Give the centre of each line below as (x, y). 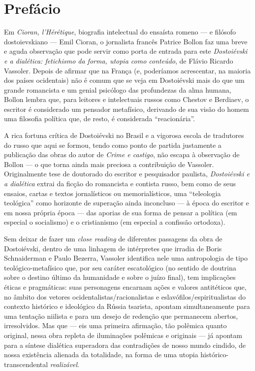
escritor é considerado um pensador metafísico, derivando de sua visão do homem (127, 109)
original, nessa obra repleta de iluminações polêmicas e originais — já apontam (123, 335)
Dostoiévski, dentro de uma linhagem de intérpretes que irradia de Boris (113, 248)
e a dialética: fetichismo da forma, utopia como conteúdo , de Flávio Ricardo (119, 60)
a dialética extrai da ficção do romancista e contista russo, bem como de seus (120, 184)
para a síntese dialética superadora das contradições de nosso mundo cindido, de (125, 345)
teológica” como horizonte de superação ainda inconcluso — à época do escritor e (127, 203)
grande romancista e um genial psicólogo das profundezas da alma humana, (118, 89)
